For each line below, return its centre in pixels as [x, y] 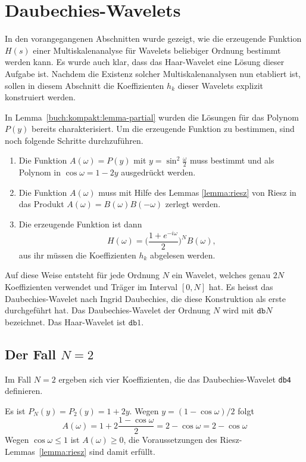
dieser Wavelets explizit [220, 85]
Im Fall [18, 379]
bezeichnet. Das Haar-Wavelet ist [65, 321]
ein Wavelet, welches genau [221, 275]
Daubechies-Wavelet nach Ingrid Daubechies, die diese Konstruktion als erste [145, 298]
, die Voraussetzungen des [170, 440]
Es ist [15, 410]
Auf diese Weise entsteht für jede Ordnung [82, 275]
